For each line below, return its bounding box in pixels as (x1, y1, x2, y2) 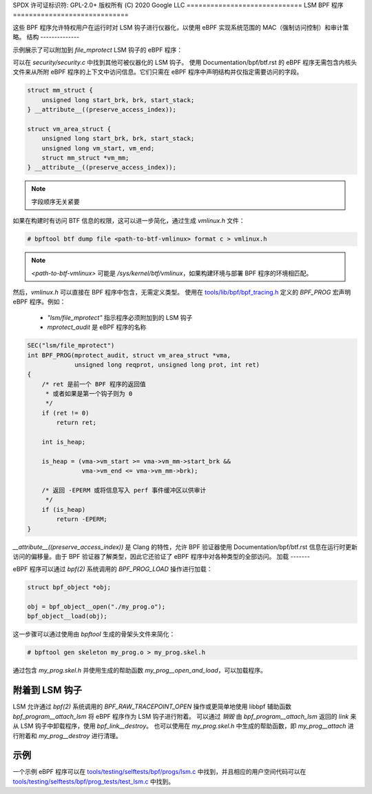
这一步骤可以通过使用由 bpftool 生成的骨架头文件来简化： (12, 630, 176, 638)
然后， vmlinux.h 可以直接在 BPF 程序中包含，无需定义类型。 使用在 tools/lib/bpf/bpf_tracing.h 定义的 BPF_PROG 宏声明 (12, 288, 351, 296)
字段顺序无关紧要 (31, 197, 80, 206)
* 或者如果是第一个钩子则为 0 (45, 390, 133, 398)
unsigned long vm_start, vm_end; (41, 144, 155, 152)
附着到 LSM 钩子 (12, 684, 83, 696)
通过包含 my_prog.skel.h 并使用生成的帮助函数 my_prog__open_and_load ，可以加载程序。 (12, 666, 267, 675)
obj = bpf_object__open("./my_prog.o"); (27, 603, 165, 611)
